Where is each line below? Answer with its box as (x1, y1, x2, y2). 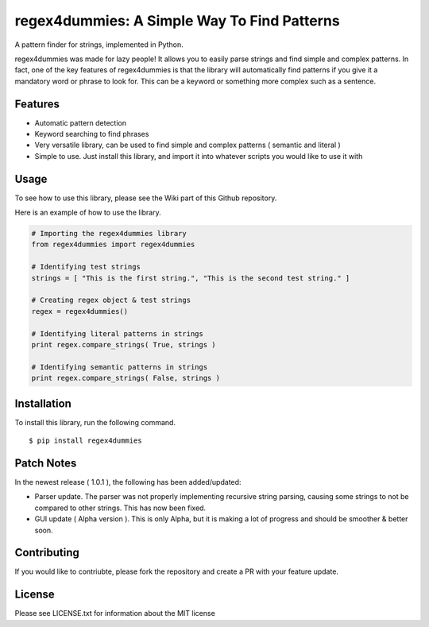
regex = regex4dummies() (31, 307, 129, 315)
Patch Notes (14, 456, 77, 470)
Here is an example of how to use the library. (14, 207, 162, 218)
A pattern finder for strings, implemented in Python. (14, 40, 184, 49)
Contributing (14, 546, 79, 559)
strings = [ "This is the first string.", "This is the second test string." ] (31, 273, 350, 282)
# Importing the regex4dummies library (31, 229, 187, 238)
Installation (14, 397, 71, 410)
